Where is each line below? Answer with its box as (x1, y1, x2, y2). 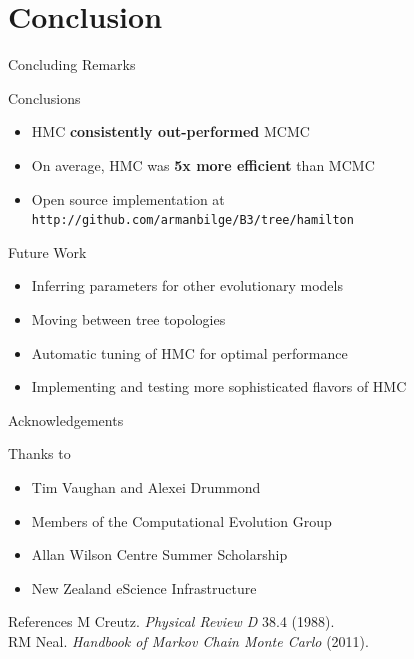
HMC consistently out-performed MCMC (31, 121, 310, 142)
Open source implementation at (31, 188, 225, 209)
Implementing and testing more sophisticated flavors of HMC (31, 376, 407, 397)
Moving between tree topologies (31, 308, 226, 329)
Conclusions (8, 87, 81, 108)
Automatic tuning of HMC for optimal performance (31, 342, 348, 363)
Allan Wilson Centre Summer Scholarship (31, 544, 288, 565)
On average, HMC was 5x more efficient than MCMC (31, 154, 375, 175)
